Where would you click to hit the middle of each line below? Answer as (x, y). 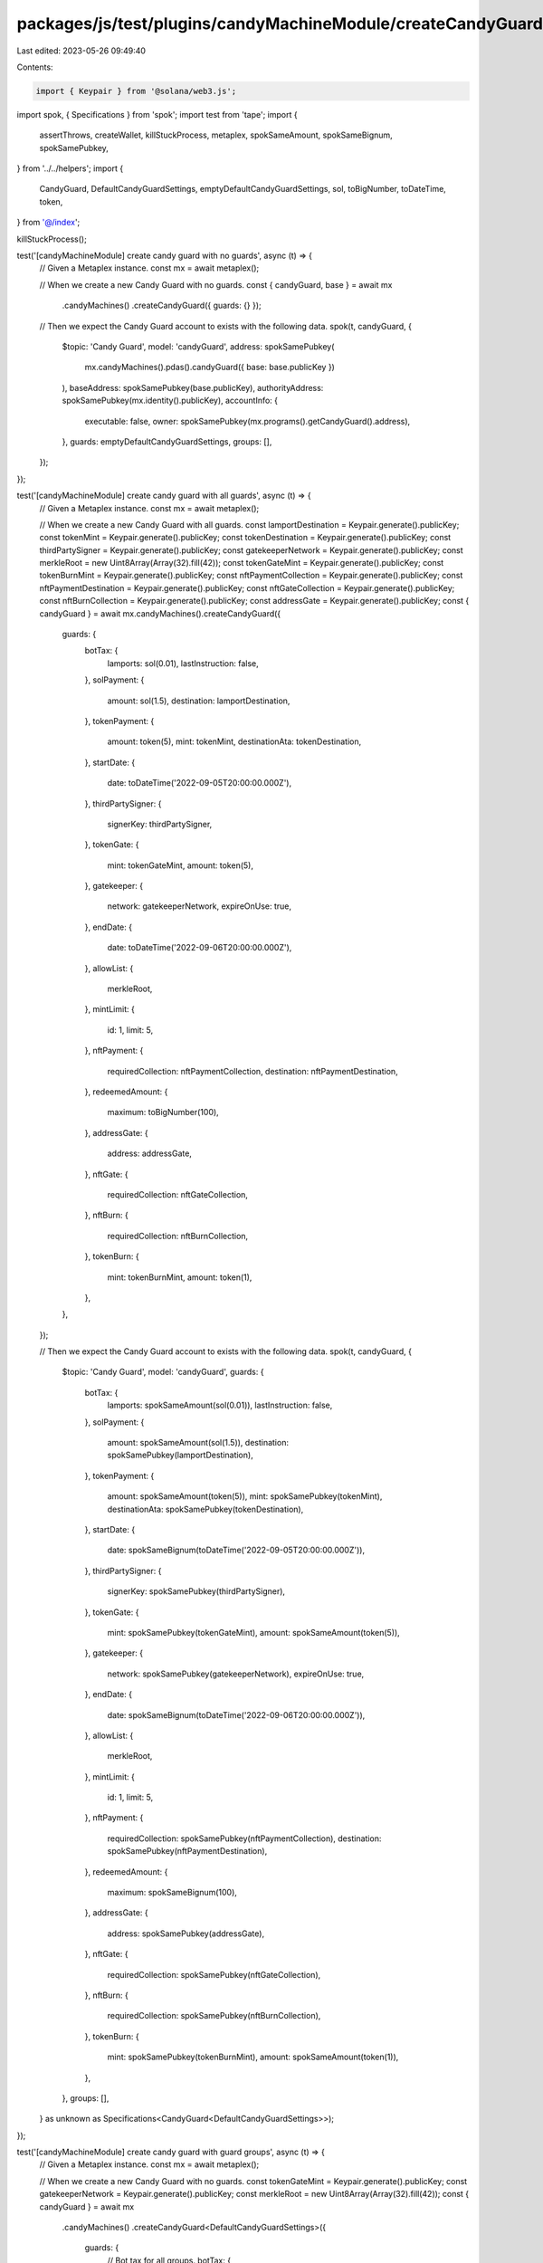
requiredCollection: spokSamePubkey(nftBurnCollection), (214, 2016)
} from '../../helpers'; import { (70, 168)
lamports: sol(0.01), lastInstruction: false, (183, 663)
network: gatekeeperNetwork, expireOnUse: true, (200, 906)
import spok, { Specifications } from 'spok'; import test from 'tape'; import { (157, 114)
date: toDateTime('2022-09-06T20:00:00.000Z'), (200, 948)
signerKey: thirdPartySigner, (160, 824)
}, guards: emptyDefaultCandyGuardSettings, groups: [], (167, 441)
